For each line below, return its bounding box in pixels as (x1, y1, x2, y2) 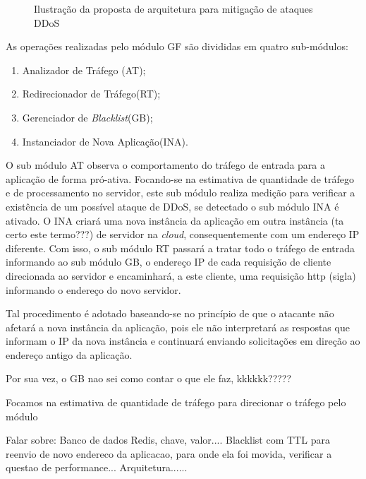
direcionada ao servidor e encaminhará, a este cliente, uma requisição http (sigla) (6, 268, 356, 283)
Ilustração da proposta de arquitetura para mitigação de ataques (34, 1, 313, 16)
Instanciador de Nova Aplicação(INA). (22, 134, 188, 148)
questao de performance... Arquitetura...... (6, 460, 188, 475)
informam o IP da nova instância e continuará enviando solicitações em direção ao (6, 333, 360, 348)
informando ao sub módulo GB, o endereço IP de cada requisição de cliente (6, 254, 331, 269)
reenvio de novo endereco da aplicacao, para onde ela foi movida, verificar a (6, 446, 332, 461)
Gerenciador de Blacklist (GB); (22, 110, 153, 124)
